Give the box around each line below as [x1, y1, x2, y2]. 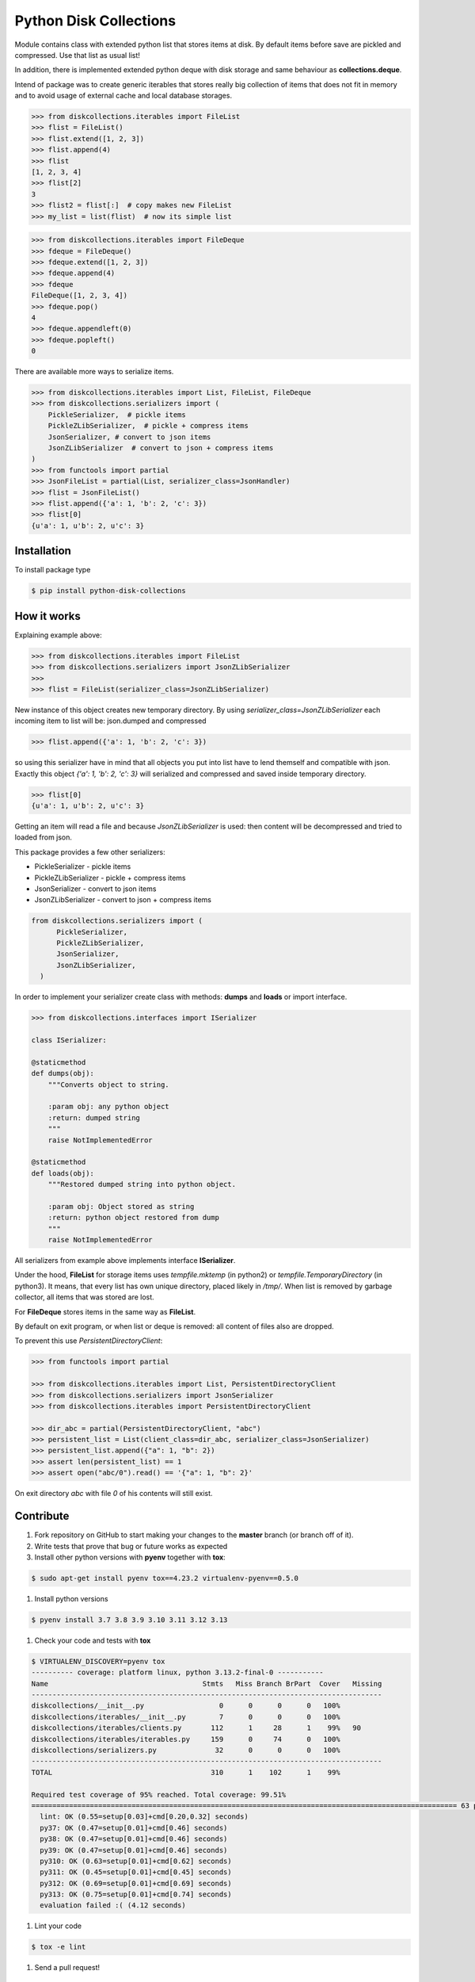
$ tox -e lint [31, 1942, 86, 1952]
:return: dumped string [47, 1113, 140, 1122]
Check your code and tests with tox [34, 1636, 151, 1645]
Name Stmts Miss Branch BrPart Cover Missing [31, 1679, 382, 1688]
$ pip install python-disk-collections [31, 587, 186, 595]
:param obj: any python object [47, 1102, 169, 1112]
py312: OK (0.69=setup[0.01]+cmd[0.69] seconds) [40, 1879, 233, 1888]
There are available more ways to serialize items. [14, 367, 174, 377]
